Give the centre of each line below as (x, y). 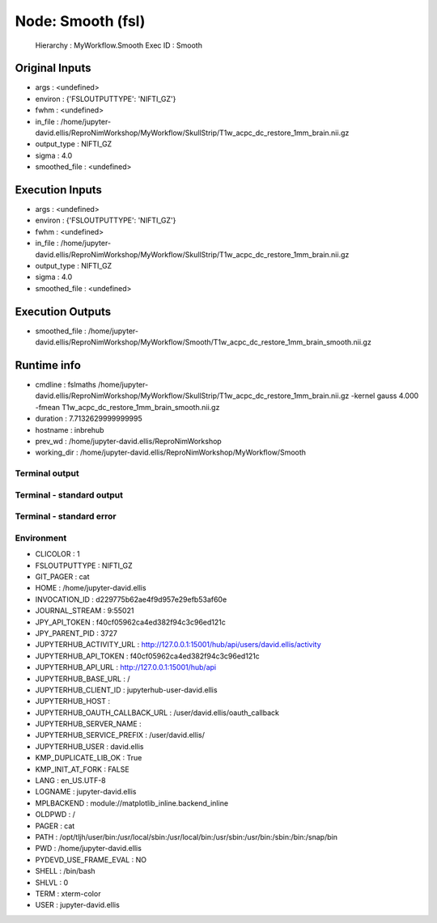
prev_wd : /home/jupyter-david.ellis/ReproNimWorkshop (128, 441)
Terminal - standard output (69, 495)
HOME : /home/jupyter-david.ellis (91, 588)
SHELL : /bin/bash (66, 871)
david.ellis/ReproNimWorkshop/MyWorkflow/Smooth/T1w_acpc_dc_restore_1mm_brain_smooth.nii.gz (203, 342)
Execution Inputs (59, 190)
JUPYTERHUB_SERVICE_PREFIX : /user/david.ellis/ (120, 735)
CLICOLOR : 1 (57, 554)
